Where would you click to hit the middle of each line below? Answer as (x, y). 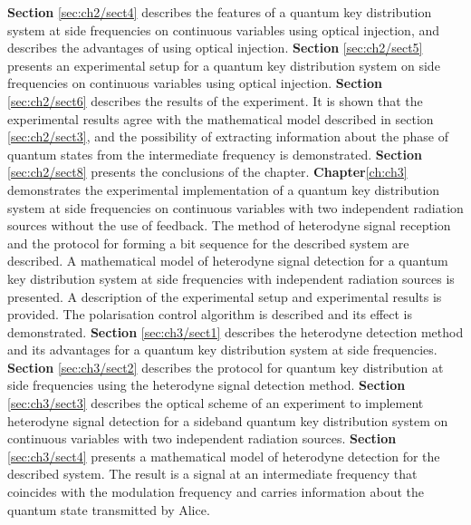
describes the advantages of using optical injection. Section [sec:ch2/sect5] (215, 48)
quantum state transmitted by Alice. (109, 509)
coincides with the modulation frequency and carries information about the (216, 492)
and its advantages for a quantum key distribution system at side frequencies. (222, 350)
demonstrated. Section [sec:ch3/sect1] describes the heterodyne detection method (235, 331)
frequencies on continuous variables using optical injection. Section (195, 83)
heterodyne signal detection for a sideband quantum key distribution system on (228, 420)
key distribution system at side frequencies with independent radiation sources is (231, 278)
